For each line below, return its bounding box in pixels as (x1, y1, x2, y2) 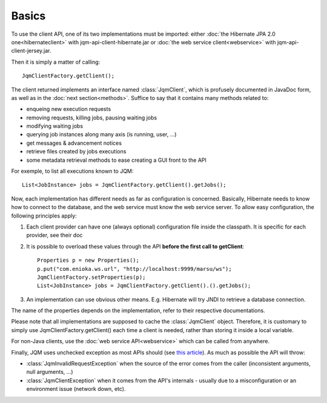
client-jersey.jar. (11, 47, 51, 55)
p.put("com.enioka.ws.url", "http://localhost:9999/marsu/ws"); (37, 265, 233, 272)
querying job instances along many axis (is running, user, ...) (26, 131, 177, 138)
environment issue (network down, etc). (26, 385, 126, 393)
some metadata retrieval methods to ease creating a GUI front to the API (26, 156, 207, 164)
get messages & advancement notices (26, 139, 122, 147)
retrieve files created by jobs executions (26, 148, 127, 155)
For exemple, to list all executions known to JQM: (11, 167, 134, 175)
